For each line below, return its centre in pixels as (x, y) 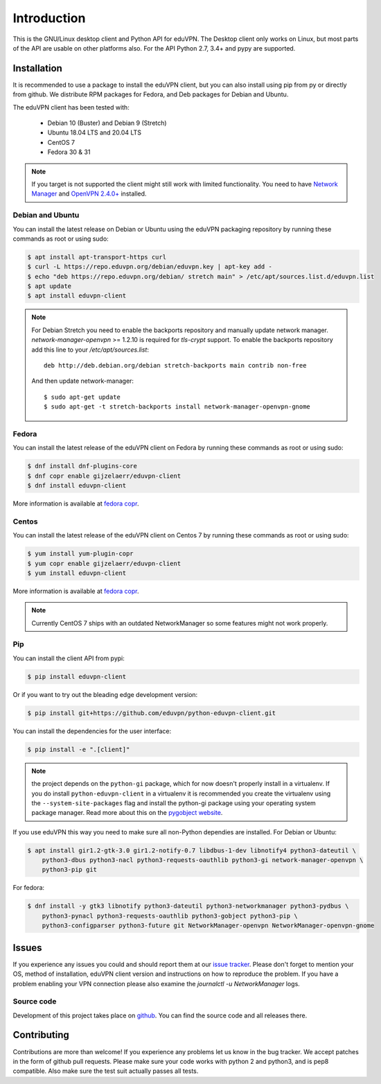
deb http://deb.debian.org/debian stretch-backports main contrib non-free (175, 365)
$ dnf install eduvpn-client (77, 486)
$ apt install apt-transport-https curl (97, 257)
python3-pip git (69, 870)
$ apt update (50, 286)
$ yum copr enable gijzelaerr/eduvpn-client (104, 563)
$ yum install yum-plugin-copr (81, 554)
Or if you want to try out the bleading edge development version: (105, 694)
